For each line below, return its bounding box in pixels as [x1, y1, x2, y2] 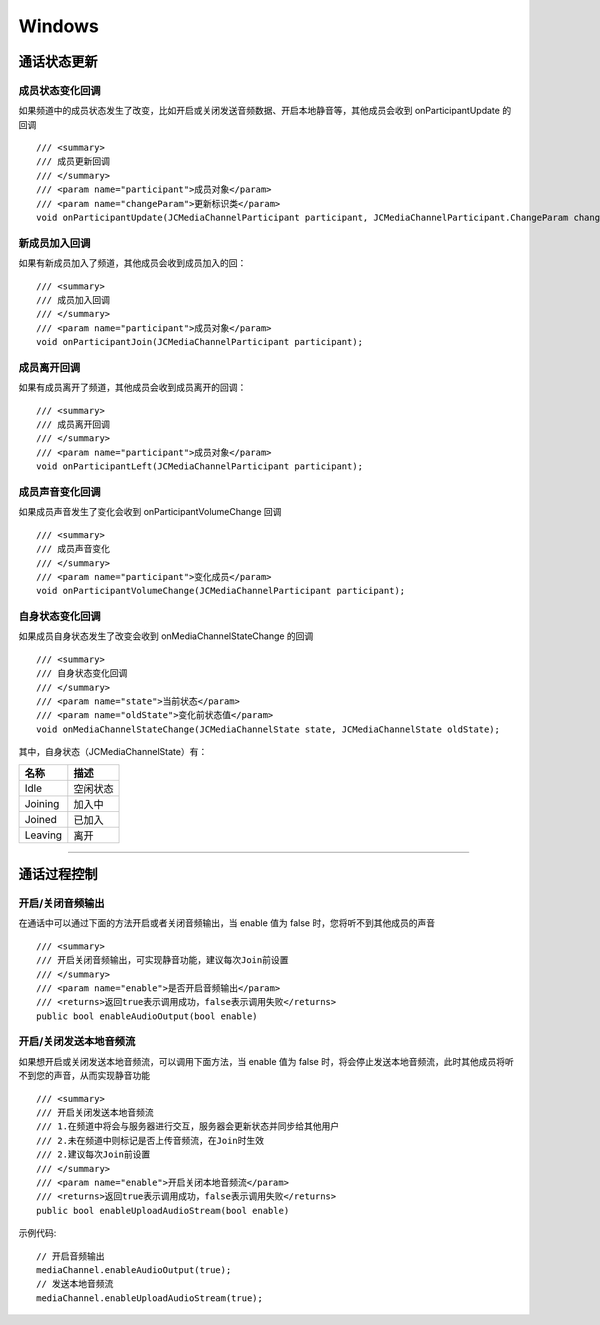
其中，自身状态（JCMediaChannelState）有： [18, 746, 208, 758]
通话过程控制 [18, 866, 98, 883]
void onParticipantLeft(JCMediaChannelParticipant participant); [36, 461, 364, 472]
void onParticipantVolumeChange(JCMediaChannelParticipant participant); [36, 585, 406, 597]
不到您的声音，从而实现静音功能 [18, 1070, 150, 1082]
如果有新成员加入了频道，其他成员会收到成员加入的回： [18, 257, 247, 269]
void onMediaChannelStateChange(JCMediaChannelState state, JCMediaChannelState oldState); [36, 723, 500, 735]
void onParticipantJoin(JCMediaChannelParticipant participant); [36, 336, 364, 348]
